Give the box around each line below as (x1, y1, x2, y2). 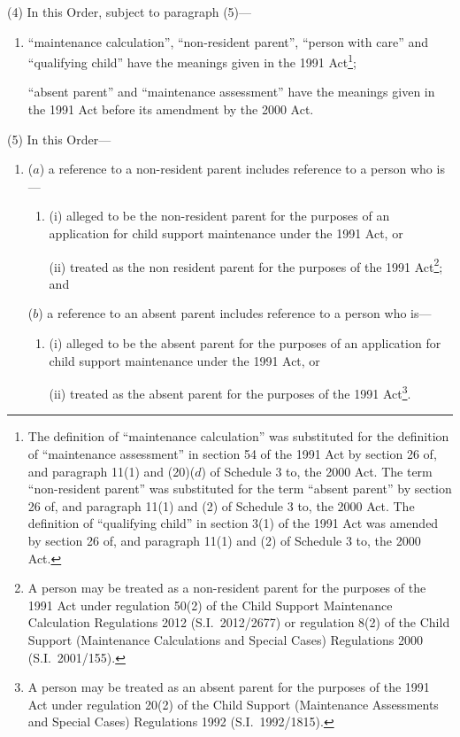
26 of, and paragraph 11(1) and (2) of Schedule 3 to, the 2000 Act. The (27, 496, 415, 515)
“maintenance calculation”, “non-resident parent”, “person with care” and (27, 32, 428, 50)
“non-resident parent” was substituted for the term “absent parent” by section (27, 479, 452, 498)
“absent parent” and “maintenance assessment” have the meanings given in (27, 82, 435, 101)
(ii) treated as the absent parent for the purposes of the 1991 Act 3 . (49, 382, 411, 402)
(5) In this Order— (7, 129, 111, 148)
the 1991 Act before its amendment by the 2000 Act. (27, 100, 314, 119)
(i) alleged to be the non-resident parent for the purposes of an (49, 206, 390, 225)
